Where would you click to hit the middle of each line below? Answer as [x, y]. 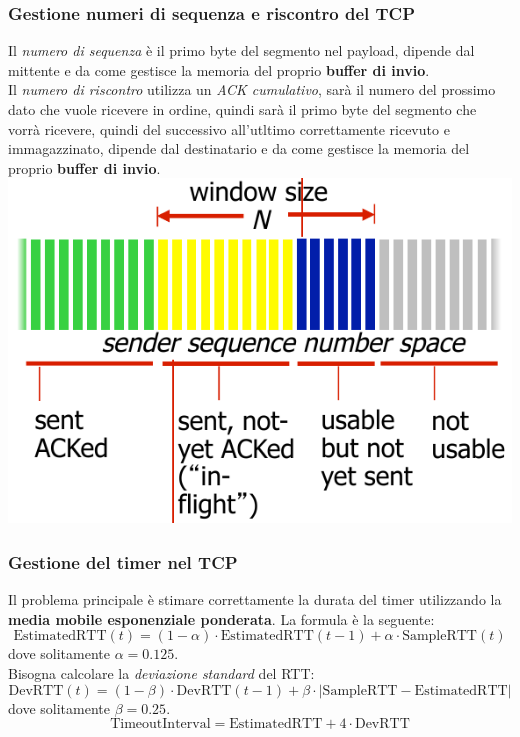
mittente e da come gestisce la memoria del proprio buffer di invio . [219, 69]
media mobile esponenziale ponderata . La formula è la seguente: [221, 618]
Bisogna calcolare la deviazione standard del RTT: [161, 673]
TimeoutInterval [160, 724]
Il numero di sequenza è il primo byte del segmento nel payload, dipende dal [241, 50]
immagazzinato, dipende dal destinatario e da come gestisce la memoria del [239, 148]
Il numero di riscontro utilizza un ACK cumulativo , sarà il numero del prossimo [252, 89]
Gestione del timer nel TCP [123, 561]
